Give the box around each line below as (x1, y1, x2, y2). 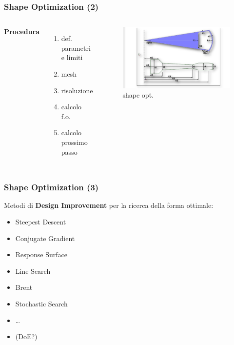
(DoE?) (15, 331, 38, 342)
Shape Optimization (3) (4, 181, 99, 193)
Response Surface (15, 249, 67, 260)
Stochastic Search (15, 298, 68, 308)
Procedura (4, 26, 40, 37)
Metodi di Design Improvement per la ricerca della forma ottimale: (4, 200, 214, 210)
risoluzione (61, 85, 93, 95)
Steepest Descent (15, 216, 66, 226)
